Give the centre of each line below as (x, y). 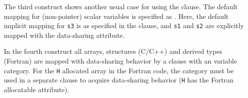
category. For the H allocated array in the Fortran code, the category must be (119, 70)
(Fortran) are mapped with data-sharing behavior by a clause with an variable (121, 61)
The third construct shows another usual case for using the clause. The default (121, 6)
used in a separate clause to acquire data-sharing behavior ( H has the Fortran (119, 80)
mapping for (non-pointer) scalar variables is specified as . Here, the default (116, 16)
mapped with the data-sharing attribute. (64, 35)
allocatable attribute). (37, 89)
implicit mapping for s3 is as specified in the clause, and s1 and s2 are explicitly (124, 25)
